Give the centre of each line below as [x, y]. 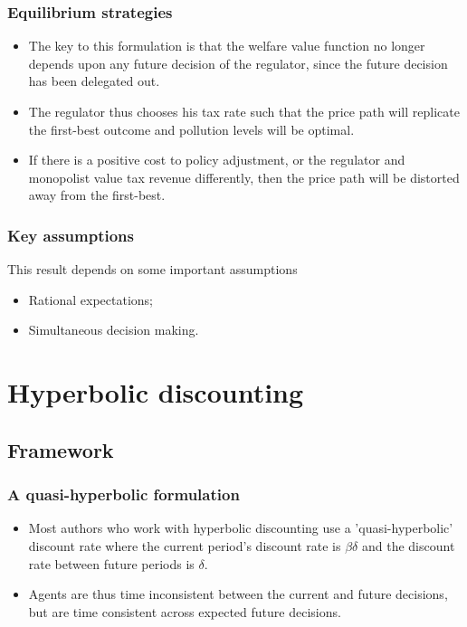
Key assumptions [71, 235]
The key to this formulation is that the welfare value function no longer [227, 46]
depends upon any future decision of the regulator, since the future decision [238, 63]
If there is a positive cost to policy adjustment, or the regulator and [217, 160]
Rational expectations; [91, 299]
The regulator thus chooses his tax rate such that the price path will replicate [244, 111]
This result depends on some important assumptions [152, 269]
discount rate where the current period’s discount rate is [185, 545]
